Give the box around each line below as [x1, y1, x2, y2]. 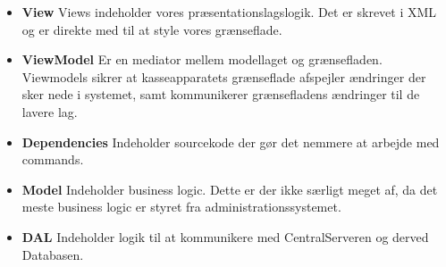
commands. [21, 150, 84, 169]
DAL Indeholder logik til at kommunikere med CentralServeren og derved [21, 227, 429, 246]
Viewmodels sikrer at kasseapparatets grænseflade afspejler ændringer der [21, 67, 426, 86]
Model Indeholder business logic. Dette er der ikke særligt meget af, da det [21, 179, 438, 198]
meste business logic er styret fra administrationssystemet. [21, 197, 341, 216]
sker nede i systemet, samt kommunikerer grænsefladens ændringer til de [21, 85, 420, 104]
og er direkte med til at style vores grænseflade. [21, 20, 282, 38]
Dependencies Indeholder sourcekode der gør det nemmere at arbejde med [21, 132, 440, 151]
